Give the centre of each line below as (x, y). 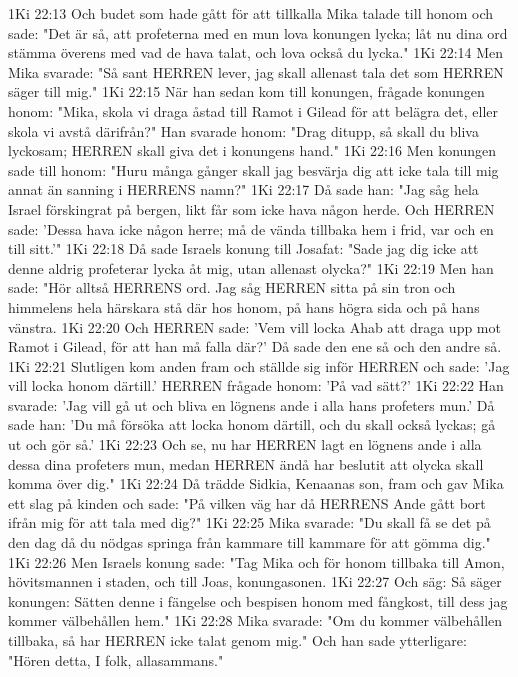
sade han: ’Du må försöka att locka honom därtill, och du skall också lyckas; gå (252, 424)
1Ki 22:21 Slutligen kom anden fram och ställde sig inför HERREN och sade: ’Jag (259, 365)
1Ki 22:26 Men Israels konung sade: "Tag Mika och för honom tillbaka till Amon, (256, 561)
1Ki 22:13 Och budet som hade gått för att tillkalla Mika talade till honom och (251, 13)
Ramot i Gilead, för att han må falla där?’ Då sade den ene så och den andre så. (255, 346)
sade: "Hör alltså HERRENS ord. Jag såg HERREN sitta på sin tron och (232, 287)
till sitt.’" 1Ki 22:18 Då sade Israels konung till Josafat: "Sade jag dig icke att (243, 248)
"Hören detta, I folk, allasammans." (116, 659)
